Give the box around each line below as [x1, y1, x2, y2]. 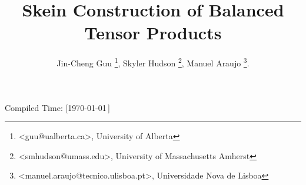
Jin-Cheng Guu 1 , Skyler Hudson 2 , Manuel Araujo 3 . [56, 55, 250, 69]
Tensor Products [84, 21, 222, 45]
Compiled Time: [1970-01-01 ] [5, 101, 110, 113]
